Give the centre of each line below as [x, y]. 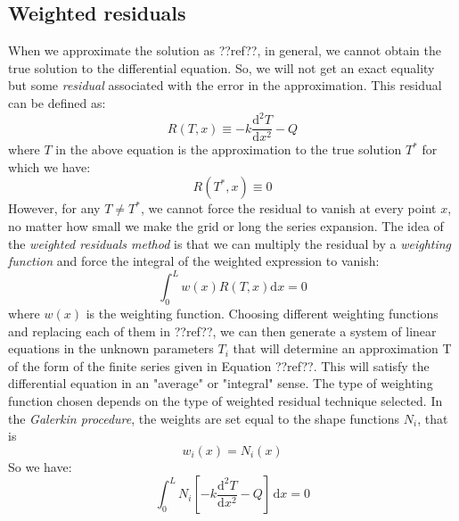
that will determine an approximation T [342, 348]
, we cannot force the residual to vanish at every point [288, 208]
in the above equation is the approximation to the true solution [229, 149]
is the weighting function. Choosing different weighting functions [262, 313]
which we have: [49, 166]
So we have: [40, 466]
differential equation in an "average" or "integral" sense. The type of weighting [221, 383]
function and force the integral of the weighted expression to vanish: [194, 261]
